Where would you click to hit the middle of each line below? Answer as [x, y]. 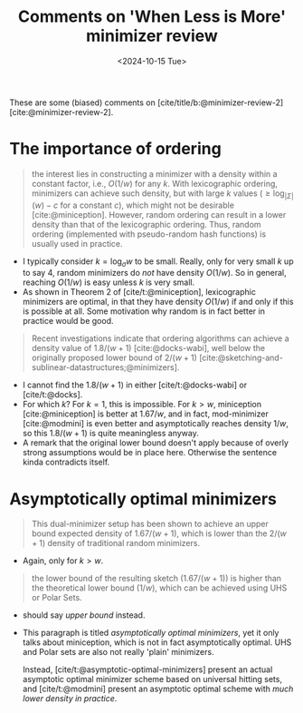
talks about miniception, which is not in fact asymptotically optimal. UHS [157, 642]
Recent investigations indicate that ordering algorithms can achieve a [160, 338]
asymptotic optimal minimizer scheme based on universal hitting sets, [152, 679]
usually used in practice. [77, 243]
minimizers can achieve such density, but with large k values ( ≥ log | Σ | [162, 194]
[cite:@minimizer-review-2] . [62, 112]
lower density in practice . [70, 698]
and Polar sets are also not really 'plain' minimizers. [118, 652]
